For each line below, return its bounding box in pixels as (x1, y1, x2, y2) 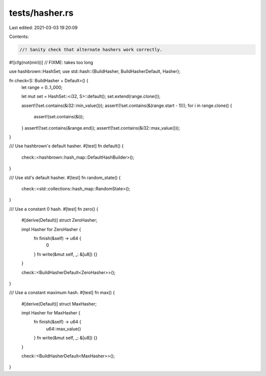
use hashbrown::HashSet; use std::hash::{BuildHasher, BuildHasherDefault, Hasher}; (9, 68, 181, 74)
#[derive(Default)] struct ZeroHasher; (21, 217, 98, 223)
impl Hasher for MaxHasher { (21, 310, 81, 316)
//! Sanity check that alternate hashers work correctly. (19, 47, 163, 52)
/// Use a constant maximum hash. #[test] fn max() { (9, 290, 115, 296)
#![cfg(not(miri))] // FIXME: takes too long (9, 59, 94, 65)
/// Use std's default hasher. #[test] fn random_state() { (9, 174, 121, 180)
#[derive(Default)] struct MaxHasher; (21, 301, 97, 307)
